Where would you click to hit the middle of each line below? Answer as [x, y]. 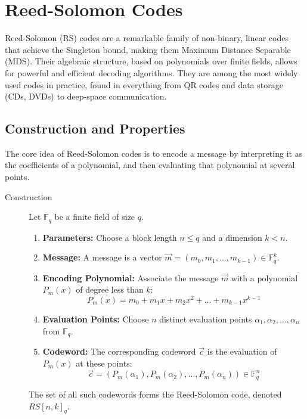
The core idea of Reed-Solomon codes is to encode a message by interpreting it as [154, 153]
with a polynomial [264, 277]
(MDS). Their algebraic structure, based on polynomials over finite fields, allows [151, 61]
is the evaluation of [242, 351]
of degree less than [110, 289]
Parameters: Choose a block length [110, 237]
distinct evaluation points [206, 319]
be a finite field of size [95, 217]
